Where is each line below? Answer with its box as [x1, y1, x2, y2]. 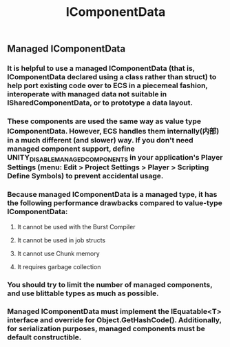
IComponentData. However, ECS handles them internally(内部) [7, 127, 220, 136]
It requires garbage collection [17, 262, 101, 271]
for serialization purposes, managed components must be [7, 324, 205, 334]
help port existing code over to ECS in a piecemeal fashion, [7, 81, 208, 90]
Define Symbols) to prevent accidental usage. [7, 171, 164, 181]
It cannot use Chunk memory [17, 249, 100, 257]
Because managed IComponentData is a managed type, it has [7, 190, 218, 200]
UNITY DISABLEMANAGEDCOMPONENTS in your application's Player [7, 153, 223, 164]
